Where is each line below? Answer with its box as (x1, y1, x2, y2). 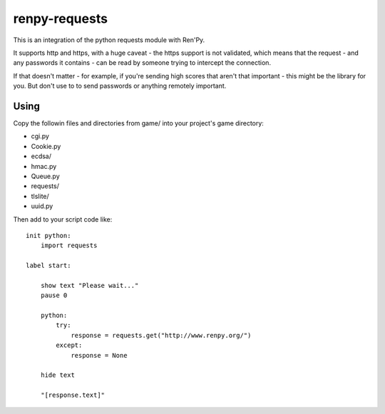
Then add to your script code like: (13, 214, 113, 224)
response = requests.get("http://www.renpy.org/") (71, 331, 252, 339)
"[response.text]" (40, 391, 106, 399)
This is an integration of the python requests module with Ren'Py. (13, 36, 205, 44)
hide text (40, 371, 75, 379)
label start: (26, 262, 71, 270)
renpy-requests (13, 11, 108, 26)
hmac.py (31, 162, 57, 170)
